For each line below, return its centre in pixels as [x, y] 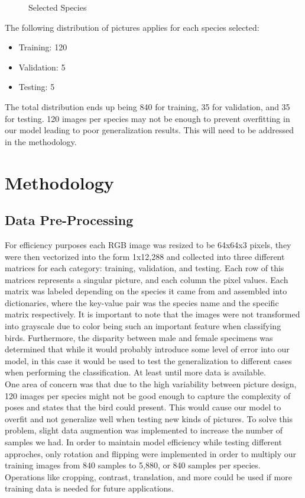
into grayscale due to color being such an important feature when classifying [143, 326]
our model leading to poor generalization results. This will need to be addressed [150, 130]
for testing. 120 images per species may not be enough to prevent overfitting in [147, 118]
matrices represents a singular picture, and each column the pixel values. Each [147, 279]
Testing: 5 [37, 87]
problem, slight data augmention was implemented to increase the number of [144, 430]
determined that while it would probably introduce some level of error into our [147, 349]
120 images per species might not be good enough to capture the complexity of [148, 395]
